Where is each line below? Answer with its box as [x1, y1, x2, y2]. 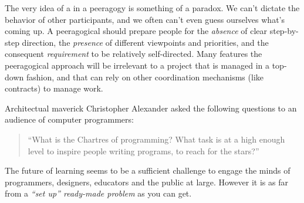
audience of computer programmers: [5, 113, 134, 126]
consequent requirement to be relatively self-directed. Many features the [5, 48, 262, 60]
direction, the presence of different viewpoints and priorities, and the [22, 36, 269, 48]
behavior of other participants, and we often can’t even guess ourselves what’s [5, 13, 285, 25]
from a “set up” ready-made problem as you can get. [5, 187, 192, 199]
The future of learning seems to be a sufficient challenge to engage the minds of [5, 164, 291, 177]
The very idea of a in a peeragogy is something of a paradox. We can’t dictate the [5, 2, 300, 13]
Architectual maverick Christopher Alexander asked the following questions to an [5, 101, 297, 114]
